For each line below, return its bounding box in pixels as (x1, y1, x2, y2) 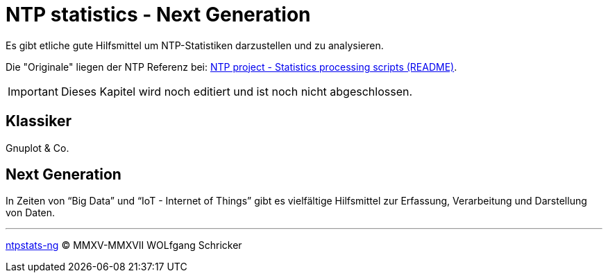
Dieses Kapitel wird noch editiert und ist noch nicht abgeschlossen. (60, 84, 413, 98)
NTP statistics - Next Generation (6, 3, 311, 26)
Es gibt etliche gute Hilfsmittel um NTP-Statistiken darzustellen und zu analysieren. (6, 39, 384, 51)
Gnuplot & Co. (6, 141, 69, 154)
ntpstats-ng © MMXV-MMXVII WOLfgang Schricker (6, 239, 242, 252)
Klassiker (6, 112, 71, 130)
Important (8, 84, 58, 98)
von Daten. (6, 207, 56, 219)
